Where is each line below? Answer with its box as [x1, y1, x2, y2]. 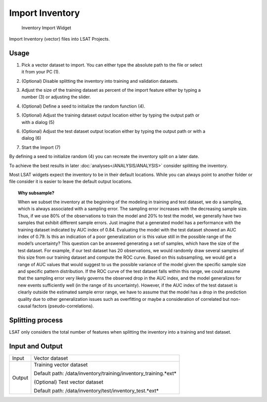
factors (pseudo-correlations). [32, 303, 94, 309]
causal [18, 303, 32, 309]
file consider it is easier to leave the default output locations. [9, 178, 133, 184]
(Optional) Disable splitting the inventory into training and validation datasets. [21, 78, 179, 84]
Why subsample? [18, 190, 54, 196]
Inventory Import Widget [21, 25, 72, 31]
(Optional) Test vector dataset [34, 378, 103, 385]
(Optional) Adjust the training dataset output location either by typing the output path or [21, 112, 200, 118]
